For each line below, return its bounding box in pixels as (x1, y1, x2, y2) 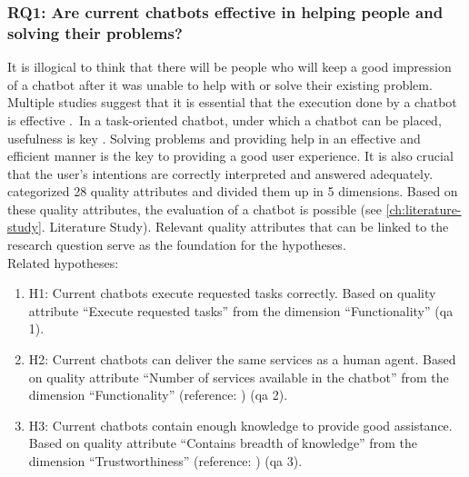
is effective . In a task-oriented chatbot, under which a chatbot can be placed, (7, 110, 442, 129)
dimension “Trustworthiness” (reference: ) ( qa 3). (28, 452, 303, 471)
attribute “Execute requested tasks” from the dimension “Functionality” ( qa (28, 301, 454, 320)
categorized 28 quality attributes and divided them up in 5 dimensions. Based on (7, 182, 458, 201)
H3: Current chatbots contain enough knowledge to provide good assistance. (28, 415, 453, 434)
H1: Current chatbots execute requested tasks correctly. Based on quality (28, 283, 436, 303)
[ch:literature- (385, 199, 462, 218)
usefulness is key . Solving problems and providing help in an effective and (7, 128, 421, 147)
